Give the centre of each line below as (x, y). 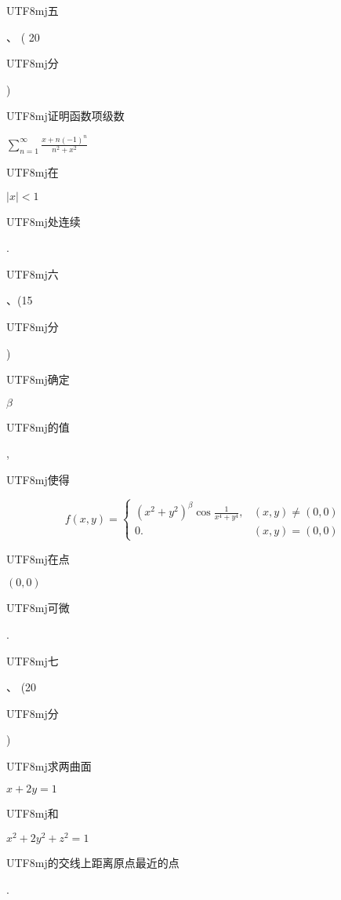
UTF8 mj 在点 (38, 558)
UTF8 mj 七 (33, 660)
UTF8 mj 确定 (38, 379)
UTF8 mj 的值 (38, 426)
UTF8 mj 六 (33, 273)
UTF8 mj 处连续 (44, 221)
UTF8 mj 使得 (38, 479)
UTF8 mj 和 (33, 813)
